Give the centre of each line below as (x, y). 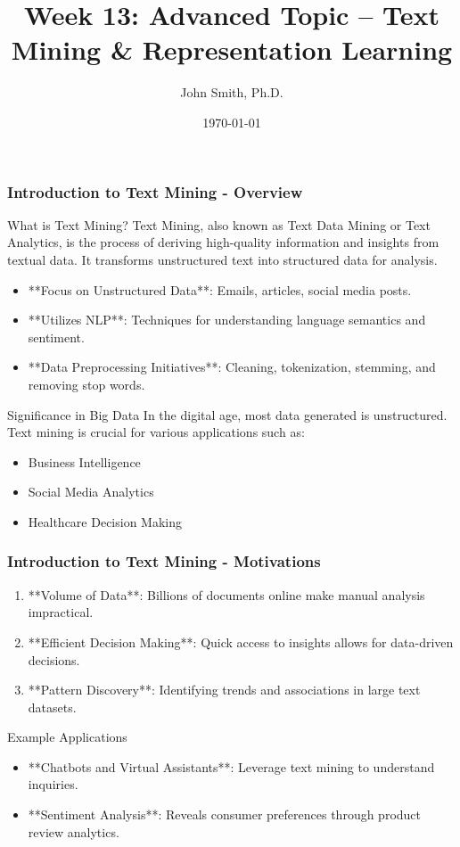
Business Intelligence (84, 461)
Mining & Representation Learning (232, 49)
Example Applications (67, 737)
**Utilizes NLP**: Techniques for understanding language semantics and (227, 320)
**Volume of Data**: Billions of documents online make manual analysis (226, 594)
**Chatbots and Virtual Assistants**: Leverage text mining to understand (231, 766)
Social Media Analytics (91, 492)
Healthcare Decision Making (105, 521)
